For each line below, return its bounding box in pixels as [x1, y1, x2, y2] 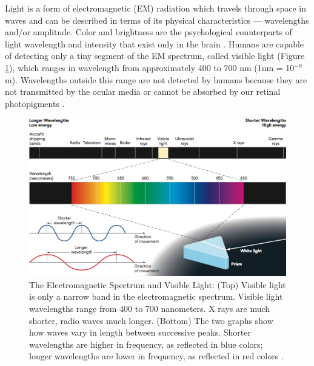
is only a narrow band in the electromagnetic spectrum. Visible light [29, 290, 283, 303]
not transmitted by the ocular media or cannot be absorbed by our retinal [5, 85, 281, 98]
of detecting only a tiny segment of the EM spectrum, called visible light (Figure [5, 49, 305, 62]
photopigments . [5, 97, 65, 109]
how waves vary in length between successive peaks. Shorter [29, 326, 252, 339]
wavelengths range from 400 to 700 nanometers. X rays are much [29, 302, 270, 315]
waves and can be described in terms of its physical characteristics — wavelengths [5, 13, 309, 26]
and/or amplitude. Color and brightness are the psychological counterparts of [5, 26, 292, 38]
